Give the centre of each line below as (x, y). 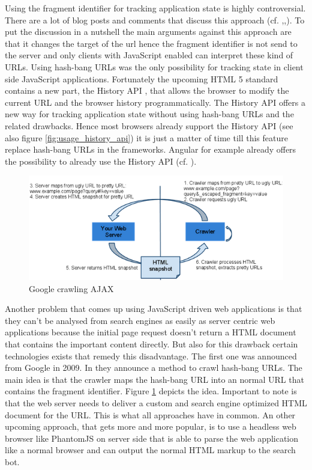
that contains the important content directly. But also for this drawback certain (151, 343)
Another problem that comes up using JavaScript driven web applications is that (154, 309)
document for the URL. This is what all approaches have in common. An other (150, 414)
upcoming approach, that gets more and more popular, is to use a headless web (151, 426)
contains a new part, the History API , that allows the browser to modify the (147, 90)
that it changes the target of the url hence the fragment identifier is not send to (151, 43)
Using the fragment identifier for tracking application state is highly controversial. (155, 8)
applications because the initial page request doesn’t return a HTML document (151, 332)
